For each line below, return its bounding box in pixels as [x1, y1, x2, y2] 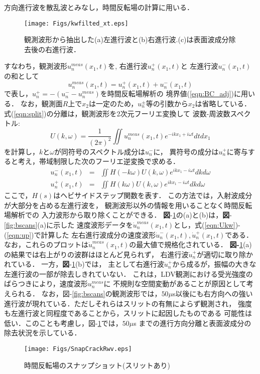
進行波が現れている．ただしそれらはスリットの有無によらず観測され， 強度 [4, 298, 252, 308]
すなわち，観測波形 [4, 61, 67, 71]
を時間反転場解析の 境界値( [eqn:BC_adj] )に [100, 88, 241, 99]
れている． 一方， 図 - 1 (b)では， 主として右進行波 [4, 259, 164, 269]
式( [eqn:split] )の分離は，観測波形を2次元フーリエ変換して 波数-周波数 [4, 108, 230, 118]
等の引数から [146, 98, 188, 108]
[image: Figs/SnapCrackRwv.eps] [24, 345, 132, 353]
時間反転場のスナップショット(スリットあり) [24, 359, 170, 370]
